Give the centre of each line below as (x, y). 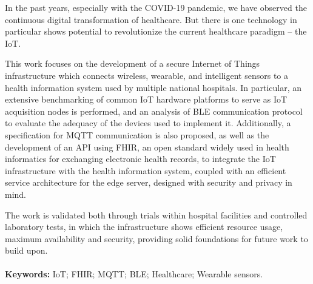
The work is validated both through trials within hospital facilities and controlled (156, 215)
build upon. (26, 250)
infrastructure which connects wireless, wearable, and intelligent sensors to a (147, 75)
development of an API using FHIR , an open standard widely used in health (147, 147)
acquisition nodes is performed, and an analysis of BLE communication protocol (154, 111)
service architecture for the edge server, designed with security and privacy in (149, 182)
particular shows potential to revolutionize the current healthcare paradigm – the (156, 31)
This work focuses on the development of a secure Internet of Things (133, 63)
